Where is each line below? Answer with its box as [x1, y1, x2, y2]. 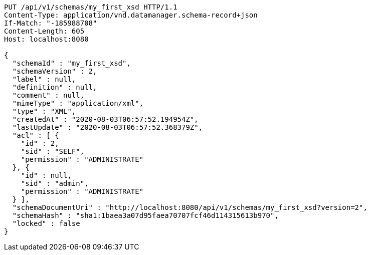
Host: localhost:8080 [4, 35, 89, 43]
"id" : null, [21, 171, 72, 179]
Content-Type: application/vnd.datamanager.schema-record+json [4, 11, 258, 19]
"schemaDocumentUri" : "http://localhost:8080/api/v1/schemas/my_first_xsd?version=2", [12, 203, 367, 211]
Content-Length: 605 [4, 27, 85, 35]
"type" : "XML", [12, 107, 76, 115]
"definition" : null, [12, 83, 97, 91]
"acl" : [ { [12, 131, 59, 139]
